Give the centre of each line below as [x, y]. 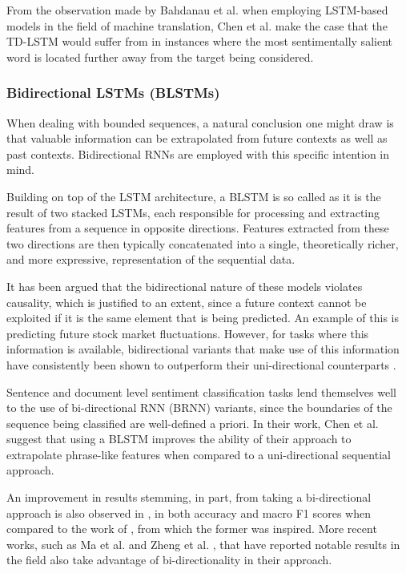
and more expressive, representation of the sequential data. [151, 259]
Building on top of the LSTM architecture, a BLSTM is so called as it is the [194, 196]
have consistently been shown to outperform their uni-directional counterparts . [201, 364]
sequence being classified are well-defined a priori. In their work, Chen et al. [193, 423]
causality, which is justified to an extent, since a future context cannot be [187, 302]
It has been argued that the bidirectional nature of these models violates [185, 286]
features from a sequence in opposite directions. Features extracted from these [198, 228]
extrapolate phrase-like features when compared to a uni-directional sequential [199, 454]
